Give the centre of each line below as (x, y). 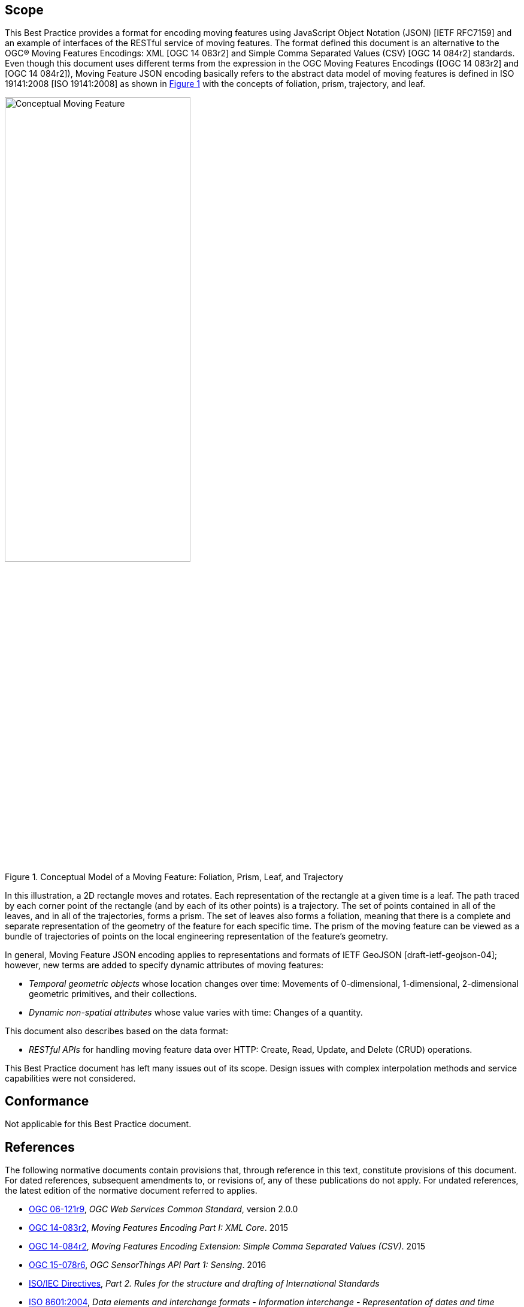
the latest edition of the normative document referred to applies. (131, 1191)
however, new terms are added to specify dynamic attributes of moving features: (164, 965)
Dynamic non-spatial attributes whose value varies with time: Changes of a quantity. (196, 1012)
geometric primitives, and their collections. (113, 993)
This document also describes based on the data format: (116, 1031)
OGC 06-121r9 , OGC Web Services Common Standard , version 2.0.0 (163, 1209)
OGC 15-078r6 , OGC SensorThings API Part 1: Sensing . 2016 (148, 1265)
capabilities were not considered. (70, 1078)
